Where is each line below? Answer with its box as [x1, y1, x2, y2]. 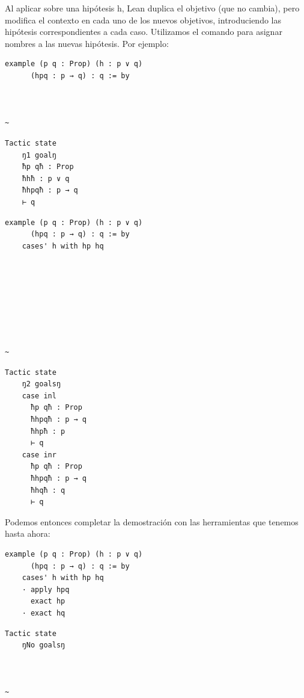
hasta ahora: [5, 527, 50, 540]
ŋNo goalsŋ [22, 641, 65, 650]
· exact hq [22, 608, 65, 617]
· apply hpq [22, 585, 70, 594]
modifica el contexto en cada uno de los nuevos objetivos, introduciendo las [5, 13, 282, 26]
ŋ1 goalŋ [22, 150, 56, 159]
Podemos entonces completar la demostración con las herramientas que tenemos [5, 515, 299, 528]
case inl [22, 391, 56, 400]
